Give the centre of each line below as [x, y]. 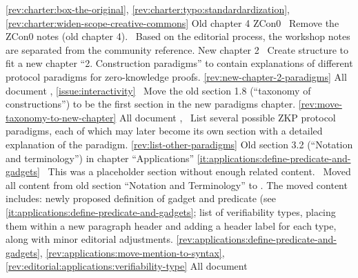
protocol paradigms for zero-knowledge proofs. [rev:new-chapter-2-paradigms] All [176, 76]
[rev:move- [320, 104]
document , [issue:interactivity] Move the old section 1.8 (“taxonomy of [158, 90]
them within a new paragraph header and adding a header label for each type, [171, 225]
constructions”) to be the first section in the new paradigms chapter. [151, 104]
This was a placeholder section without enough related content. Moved [199, 171]
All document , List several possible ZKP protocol [227, 117]
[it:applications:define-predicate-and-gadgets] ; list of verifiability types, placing [171, 211]
